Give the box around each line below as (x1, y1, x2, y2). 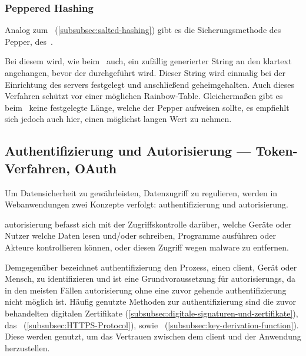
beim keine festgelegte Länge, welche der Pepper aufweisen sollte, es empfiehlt (5, 101, 290, 113)
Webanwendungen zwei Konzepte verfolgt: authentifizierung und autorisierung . (5, 198, 288, 210)
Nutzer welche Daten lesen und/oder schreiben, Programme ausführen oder (5, 229, 276, 242)
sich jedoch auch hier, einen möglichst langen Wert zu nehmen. (5, 113, 232, 125)
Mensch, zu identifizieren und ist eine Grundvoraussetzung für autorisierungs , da (5, 272, 295, 285)
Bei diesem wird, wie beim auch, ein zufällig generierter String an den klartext (5, 55, 292, 67)
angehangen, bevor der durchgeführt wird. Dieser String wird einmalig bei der (5, 67, 286, 78)
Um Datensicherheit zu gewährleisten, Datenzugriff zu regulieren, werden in (5, 186, 278, 199)
